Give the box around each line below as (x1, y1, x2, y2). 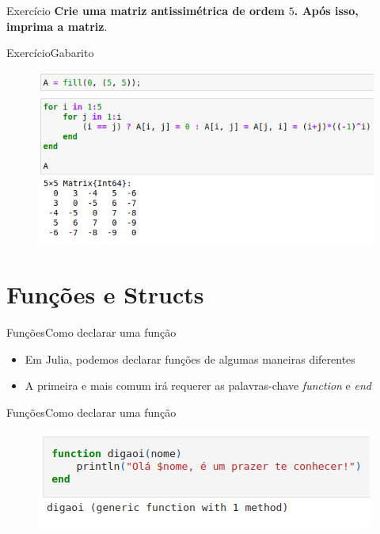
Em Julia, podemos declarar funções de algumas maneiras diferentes (25, 350, 355, 367)
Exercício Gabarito (6, 44, 94, 61)
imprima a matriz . (6, 17, 108, 34)
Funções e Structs (6, 278, 204, 311)
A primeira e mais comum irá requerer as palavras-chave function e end (25, 377, 371, 394)
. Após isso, (294, 2, 359, 18)
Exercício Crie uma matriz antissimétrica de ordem (6, 2, 285, 18)
